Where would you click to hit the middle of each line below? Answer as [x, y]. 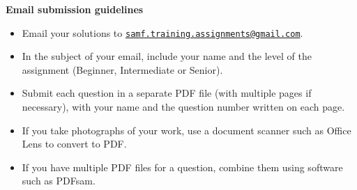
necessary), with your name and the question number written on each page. [183, 107]
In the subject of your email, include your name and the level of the [167, 56]
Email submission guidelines [75, 9]
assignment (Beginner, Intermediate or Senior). [122, 69]
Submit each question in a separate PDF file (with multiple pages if [167, 93]
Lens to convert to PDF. [74, 144]
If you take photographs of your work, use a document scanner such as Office [187, 130]
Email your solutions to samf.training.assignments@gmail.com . [162, 32]
